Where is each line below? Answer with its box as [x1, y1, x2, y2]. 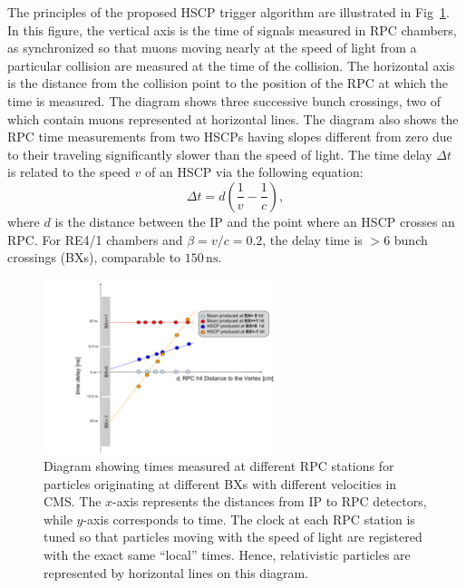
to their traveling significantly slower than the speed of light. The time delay [7, 144, 432, 163]
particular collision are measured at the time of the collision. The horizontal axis [7, 55, 455, 74]
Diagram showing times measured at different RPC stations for [44, 456, 394, 475]
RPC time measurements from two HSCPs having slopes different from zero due [7, 127, 452, 146]
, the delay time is [262, 230, 363, 249]
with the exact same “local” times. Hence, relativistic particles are [44, 545, 411, 564]
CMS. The [44, 492, 102, 511]
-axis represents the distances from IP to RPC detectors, [112, 492, 427, 511]
